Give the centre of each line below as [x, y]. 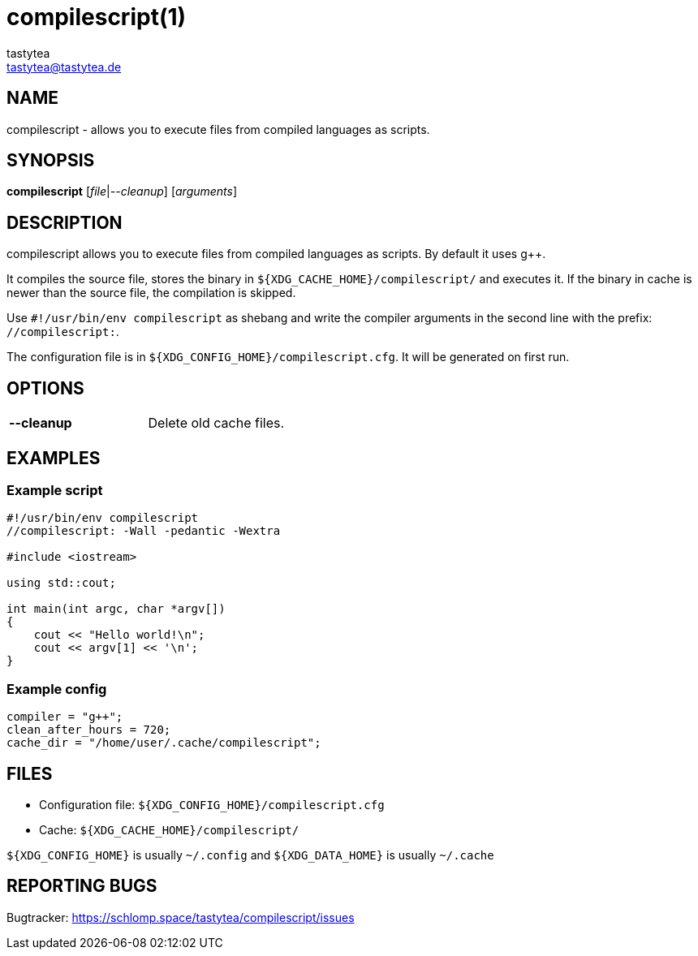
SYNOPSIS [51, 161]
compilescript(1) [97, 17]
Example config [57, 689]
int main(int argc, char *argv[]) [116, 609]
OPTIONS [45, 388]
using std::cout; [61, 583]
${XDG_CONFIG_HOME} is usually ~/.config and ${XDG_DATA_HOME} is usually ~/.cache [250, 855]
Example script [55, 490]
